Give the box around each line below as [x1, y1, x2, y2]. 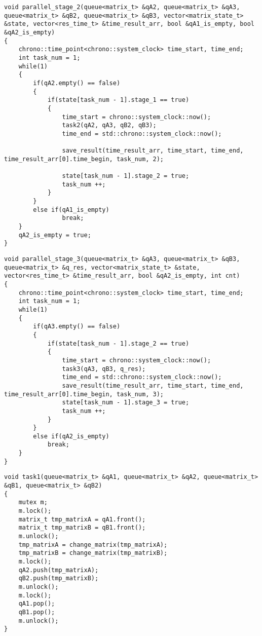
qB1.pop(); [18, 608, 55, 616]
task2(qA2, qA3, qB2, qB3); [62, 122, 157, 129]
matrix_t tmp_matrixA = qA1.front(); [18, 515, 146, 523]
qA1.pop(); [18, 600, 55, 608]
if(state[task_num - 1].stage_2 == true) [47, 340, 190, 347]
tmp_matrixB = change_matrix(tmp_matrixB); [18, 549, 168, 557]
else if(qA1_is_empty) [33, 206, 109, 213]
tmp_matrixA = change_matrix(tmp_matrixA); [18, 541, 168, 548]
